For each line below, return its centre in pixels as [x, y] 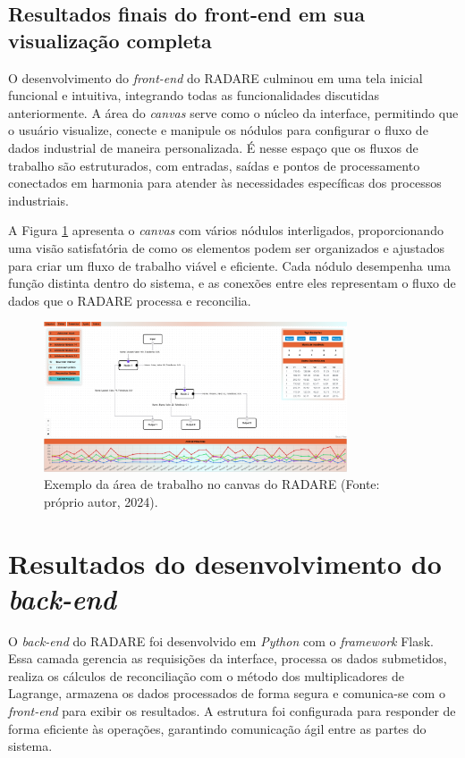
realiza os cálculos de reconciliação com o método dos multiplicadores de [206, 675]
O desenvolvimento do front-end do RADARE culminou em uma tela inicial [216, 77]
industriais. [38, 200]
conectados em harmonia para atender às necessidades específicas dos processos [225, 183]
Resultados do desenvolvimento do [225, 563]
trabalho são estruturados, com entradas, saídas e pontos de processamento [214, 165]
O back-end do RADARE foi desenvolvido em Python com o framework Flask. [221, 640]
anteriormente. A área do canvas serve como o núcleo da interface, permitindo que [233, 112]
